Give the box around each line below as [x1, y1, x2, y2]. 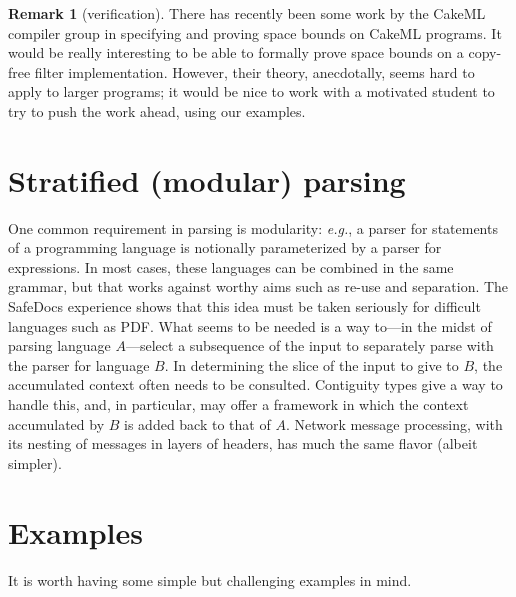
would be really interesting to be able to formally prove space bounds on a [8, 42, 464, 63]
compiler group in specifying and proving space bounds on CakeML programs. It [8, 22, 502, 43]
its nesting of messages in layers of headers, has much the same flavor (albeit [8, 433, 478, 454]
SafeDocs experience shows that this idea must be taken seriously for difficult [8, 296, 481, 317]
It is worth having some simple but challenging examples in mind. [8, 569, 412, 590]
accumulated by [8, 413, 105, 434]
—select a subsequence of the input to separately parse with [125, 335, 494, 356]
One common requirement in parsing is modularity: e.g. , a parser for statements [8, 217, 498, 238]
